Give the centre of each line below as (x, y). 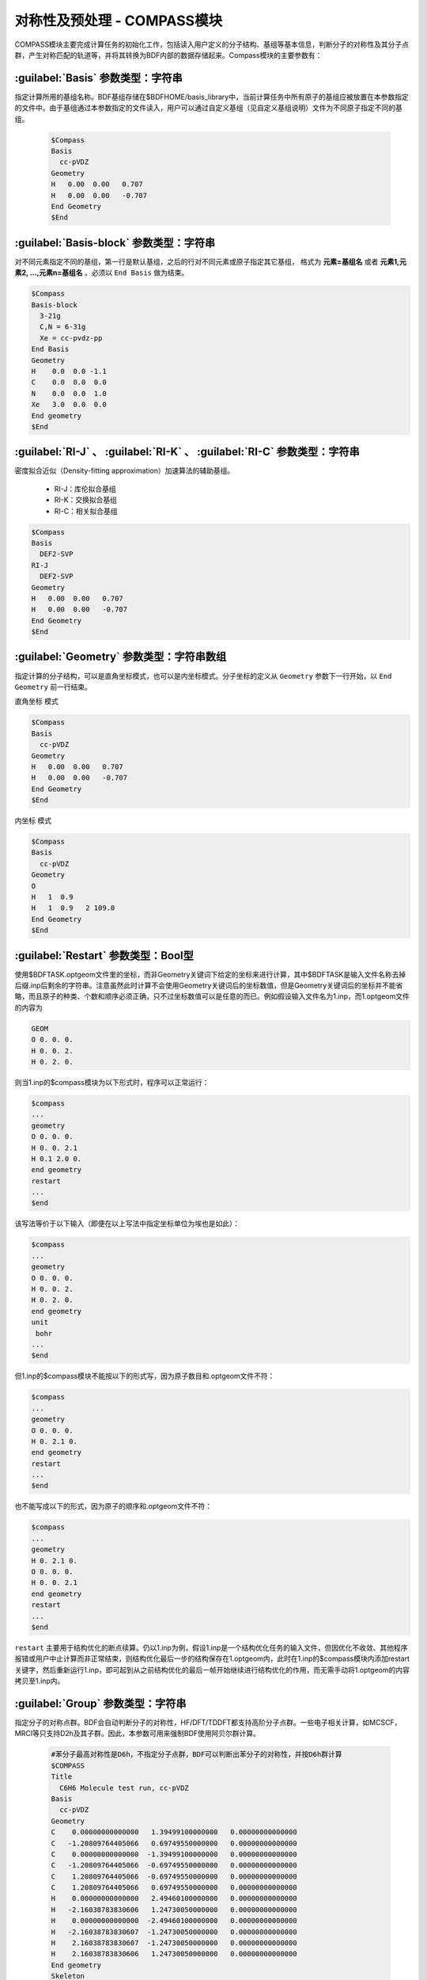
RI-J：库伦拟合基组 (85, 489)
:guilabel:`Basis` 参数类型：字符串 (98, 78)
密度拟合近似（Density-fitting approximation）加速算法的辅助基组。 (125, 470)
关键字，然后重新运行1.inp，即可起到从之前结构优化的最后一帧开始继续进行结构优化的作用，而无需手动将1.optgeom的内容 (212, 1670)
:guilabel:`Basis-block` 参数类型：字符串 (115, 243)
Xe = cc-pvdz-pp (71, 338)
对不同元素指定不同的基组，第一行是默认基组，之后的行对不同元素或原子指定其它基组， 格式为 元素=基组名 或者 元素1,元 (210, 261)
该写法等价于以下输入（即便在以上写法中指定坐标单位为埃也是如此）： (127, 1224)
